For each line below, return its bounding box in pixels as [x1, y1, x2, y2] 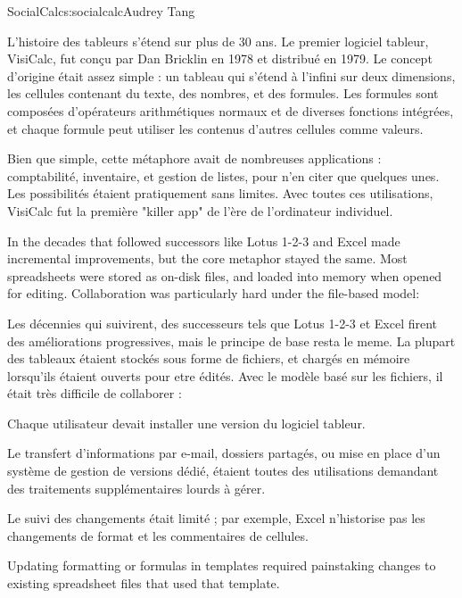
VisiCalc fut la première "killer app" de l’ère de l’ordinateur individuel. [7, 201, 393, 220]
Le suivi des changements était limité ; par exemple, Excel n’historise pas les [7, 509, 425, 527]
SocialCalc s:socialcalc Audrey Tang [7, 2, 195, 20]
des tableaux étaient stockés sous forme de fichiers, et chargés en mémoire [7, 349, 410, 368]
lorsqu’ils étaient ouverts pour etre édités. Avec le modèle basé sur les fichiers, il [7, 366, 443, 385]
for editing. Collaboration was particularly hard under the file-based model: [7, 284, 420, 303]
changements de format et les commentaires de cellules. [7, 526, 309, 544]
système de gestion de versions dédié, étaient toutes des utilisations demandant [7, 461, 439, 480]
